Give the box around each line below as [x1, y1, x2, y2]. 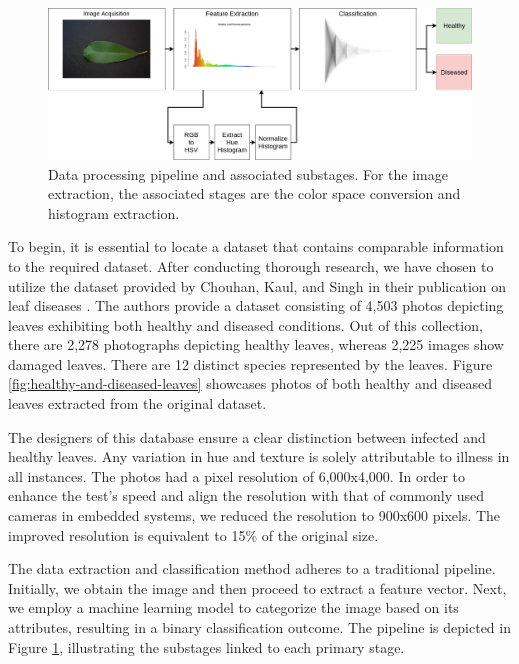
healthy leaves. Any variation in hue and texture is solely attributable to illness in [8, 446, 510, 467]
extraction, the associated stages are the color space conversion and [48, 183, 461, 204]
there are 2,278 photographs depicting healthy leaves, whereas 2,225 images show [8, 334, 504, 355]
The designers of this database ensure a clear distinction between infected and [8, 426, 486, 447]
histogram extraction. [48, 202, 180, 223]
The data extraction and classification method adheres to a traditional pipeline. [8, 558, 496, 579]
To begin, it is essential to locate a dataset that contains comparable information [8, 236, 504, 257]
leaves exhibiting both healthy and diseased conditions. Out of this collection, [8, 314, 483, 335]
